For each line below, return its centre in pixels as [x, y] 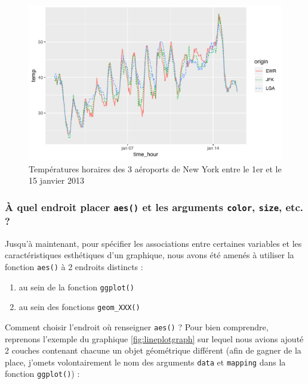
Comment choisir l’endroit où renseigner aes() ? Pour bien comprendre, [137, 326]
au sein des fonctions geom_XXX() [79, 307]
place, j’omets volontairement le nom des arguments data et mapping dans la [145, 362]
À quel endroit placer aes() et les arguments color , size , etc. [154, 207]
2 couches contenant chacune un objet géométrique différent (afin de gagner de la [153, 350]
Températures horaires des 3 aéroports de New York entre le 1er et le [155, 168]
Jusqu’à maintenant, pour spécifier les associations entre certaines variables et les [153, 243]
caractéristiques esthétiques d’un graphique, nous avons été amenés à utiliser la [150, 255]
